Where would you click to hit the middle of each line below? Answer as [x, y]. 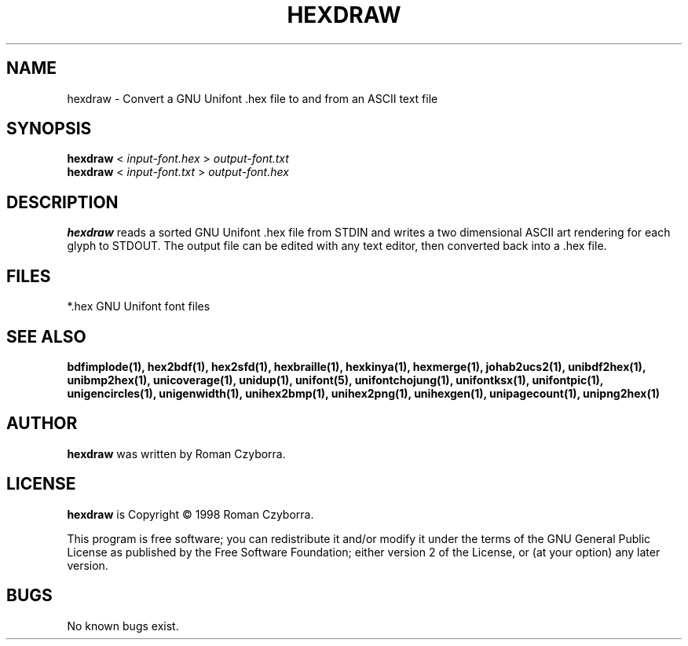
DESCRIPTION [62, 202]
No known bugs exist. [123, 626]
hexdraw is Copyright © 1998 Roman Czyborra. [190, 514]
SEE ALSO [46, 336]
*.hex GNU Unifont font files [139, 306]
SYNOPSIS [49, 129]
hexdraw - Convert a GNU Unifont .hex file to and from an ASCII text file [253, 98]
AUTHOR [42, 424]
